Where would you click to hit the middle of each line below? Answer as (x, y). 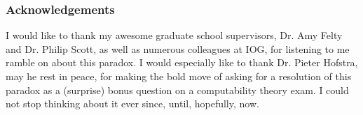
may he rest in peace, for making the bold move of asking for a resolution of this (179, 76)
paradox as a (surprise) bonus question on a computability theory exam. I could (177, 90)
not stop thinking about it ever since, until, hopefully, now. (132, 103)
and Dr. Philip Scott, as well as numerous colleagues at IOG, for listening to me (178, 48)
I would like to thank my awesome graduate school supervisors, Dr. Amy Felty (174, 35)
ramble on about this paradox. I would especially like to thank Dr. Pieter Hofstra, (182, 62)
